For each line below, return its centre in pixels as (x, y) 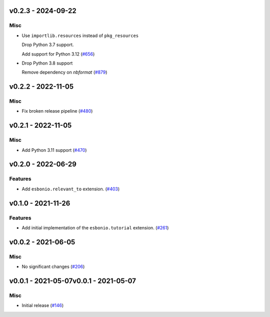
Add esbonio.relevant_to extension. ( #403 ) (71, 189)
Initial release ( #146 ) (43, 305)
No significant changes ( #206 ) (53, 267)
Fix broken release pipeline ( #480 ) (57, 111)
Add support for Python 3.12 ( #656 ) (58, 54)
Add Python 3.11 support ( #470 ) (54, 150)
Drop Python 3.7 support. (48, 45)
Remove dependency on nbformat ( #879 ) (64, 72)
